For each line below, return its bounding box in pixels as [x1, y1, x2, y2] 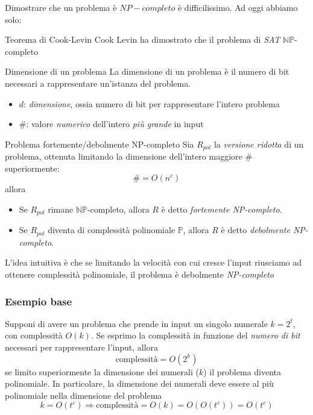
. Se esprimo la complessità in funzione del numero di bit [90, 329, 300, 342]
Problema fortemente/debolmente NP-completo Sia [5, 137, 194, 150]
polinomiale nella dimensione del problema [5, 388, 162, 401]
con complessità [5, 329, 63, 342]
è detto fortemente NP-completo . [161, 202, 282, 215]
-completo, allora [87, 202, 150, 215]
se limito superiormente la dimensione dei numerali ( [5, 365, 199, 378]
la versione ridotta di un [213, 137, 304, 150]
